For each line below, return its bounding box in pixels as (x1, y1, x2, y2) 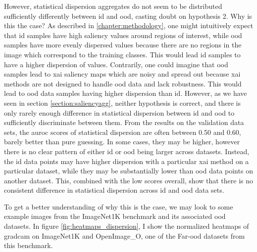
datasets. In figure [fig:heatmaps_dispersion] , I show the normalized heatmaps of (4, 221, 249, 231)
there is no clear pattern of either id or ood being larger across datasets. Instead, (4, 146, 250, 156)
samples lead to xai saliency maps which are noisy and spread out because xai (4, 69, 241, 79)
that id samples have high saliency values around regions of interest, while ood (4, 30, 242, 40)
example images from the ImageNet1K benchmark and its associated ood (4, 211, 226, 221)
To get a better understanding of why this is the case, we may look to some (4, 201, 233, 211)
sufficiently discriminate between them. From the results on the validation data (4, 117, 244, 127)
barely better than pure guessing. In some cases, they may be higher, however (4, 136, 240, 147)
